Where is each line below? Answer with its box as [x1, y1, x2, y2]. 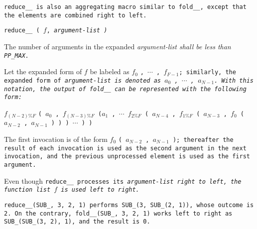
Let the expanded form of [4, 66, 82, 77]
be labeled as [90, 66, 129, 77]
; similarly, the [179, 69, 236, 76]
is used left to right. [61, 186, 139, 194]
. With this [214, 77, 254, 84]
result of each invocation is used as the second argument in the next [4, 144, 247, 152]
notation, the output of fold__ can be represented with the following [4, 85, 247, 93]
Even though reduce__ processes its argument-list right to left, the [4, 175, 242, 186]
